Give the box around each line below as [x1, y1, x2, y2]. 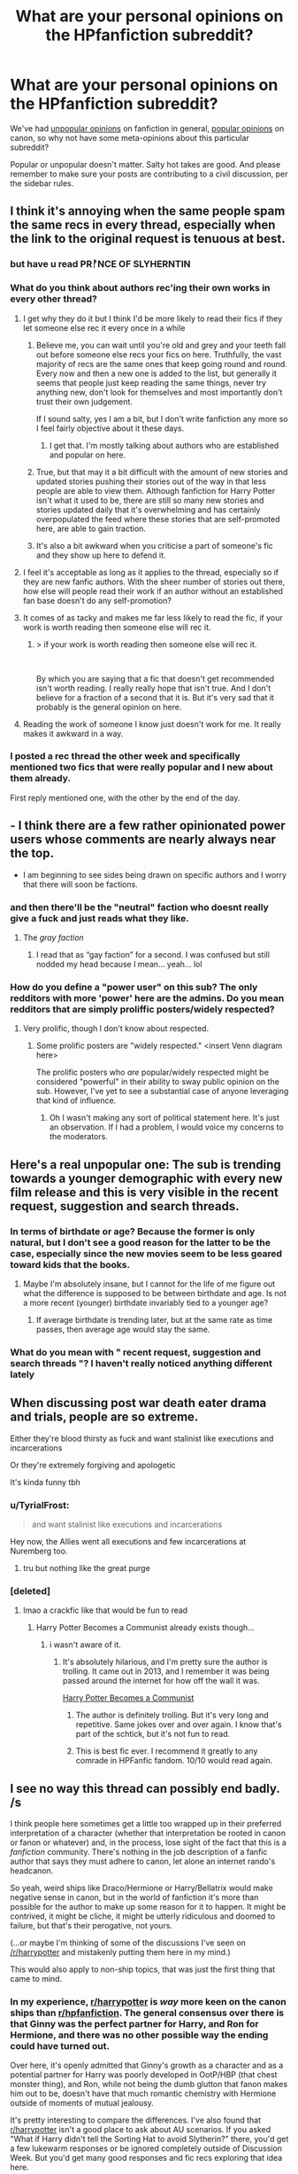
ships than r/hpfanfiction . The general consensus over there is [10, 2006, 285, 2019]
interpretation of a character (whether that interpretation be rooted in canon [10, 1828, 287, 1839]
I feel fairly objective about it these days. [35, 423, 185, 434]
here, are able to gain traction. [35, 523, 147, 534]
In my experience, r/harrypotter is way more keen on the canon [10, 1996, 287, 2007]
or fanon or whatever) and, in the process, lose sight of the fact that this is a [10, 1837, 287, 1848]
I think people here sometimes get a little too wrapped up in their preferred [10, 1818, 282, 1829]
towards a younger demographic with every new [10, 1170, 283, 1185]
